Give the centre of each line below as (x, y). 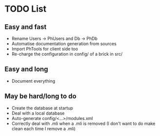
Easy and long (26, 69)
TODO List (26, 9)
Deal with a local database (38, 113)
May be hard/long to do (40, 96)
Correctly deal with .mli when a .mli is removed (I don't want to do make (83, 123)
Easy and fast (26, 27)
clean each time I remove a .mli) (44, 128)
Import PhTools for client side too (45, 49)
